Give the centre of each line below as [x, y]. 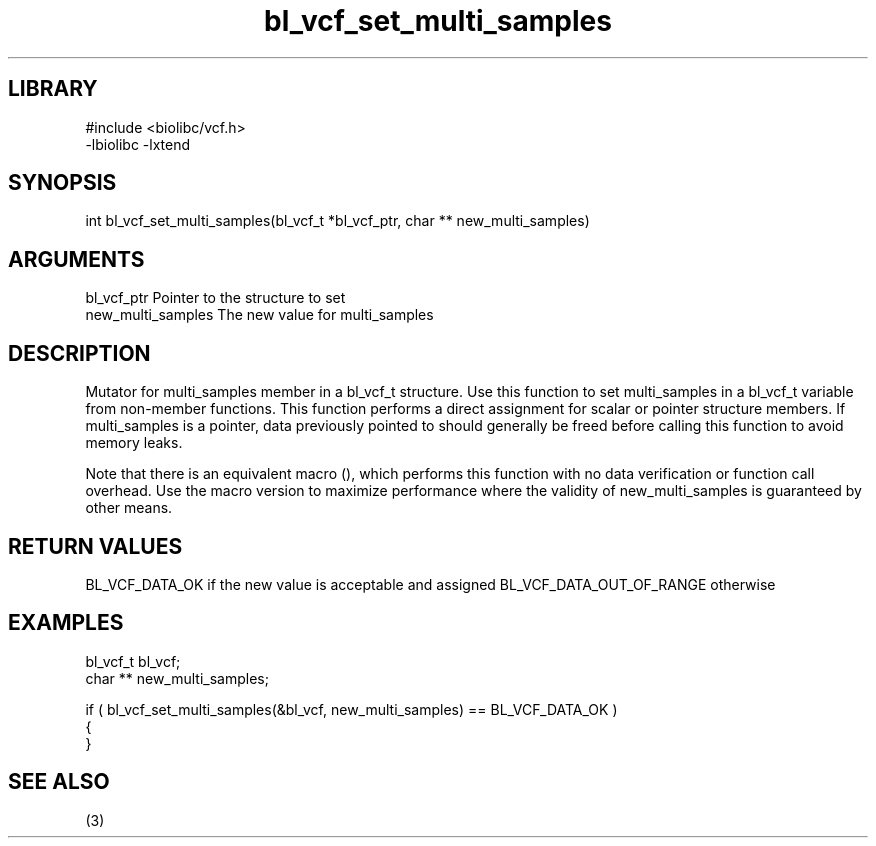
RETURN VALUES [95, 546]
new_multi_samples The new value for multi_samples [259, 315]
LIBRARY [53, 89]
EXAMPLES [66, 623]
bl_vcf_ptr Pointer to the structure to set [215, 298]
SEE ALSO [59, 782]
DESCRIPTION [79, 353]
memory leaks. [134, 443]
